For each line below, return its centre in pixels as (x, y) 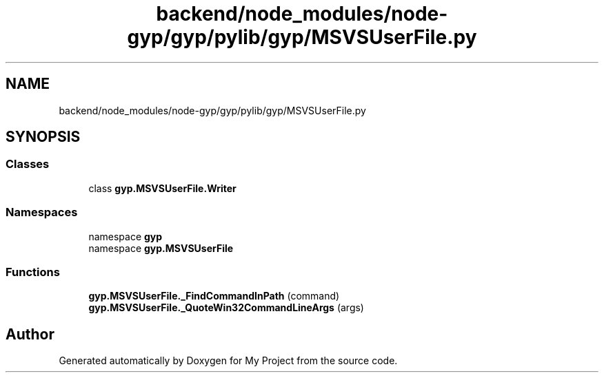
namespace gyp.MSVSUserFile (161, 248)
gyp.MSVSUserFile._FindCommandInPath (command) (214, 296)
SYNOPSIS (43, 137)
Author (30, 334)
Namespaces (42, 212)
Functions (33, 272)
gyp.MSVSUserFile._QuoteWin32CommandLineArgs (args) (226, 308)
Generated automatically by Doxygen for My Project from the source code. (228, 361)
